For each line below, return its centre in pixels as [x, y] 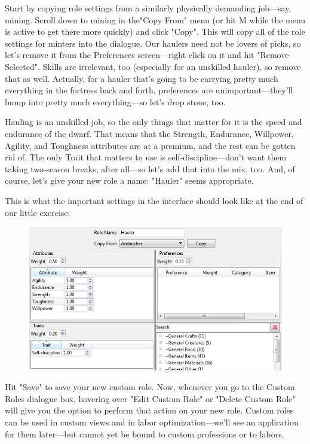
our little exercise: [38, 212]
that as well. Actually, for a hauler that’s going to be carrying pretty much [142, 78]
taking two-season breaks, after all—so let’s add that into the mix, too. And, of [150, 168]
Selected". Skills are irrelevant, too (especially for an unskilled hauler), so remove [153, 66]
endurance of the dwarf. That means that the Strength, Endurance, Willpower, [149, 133]
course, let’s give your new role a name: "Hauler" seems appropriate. [129, 180]
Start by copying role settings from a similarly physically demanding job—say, [148, 8]
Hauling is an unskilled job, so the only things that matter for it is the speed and [154, 122]
